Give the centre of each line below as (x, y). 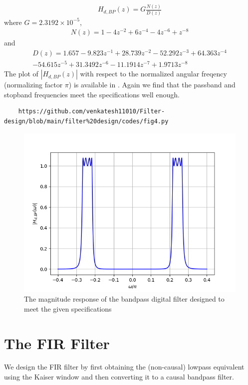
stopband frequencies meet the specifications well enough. (92, 94)
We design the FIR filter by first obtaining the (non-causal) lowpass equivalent (124, 367)
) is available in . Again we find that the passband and (152, 85)
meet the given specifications (68, 308)
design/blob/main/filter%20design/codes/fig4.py (86, 121)
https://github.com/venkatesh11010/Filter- (92, 112)
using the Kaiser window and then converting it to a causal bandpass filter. (119, 377)
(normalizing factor (33, 85)
